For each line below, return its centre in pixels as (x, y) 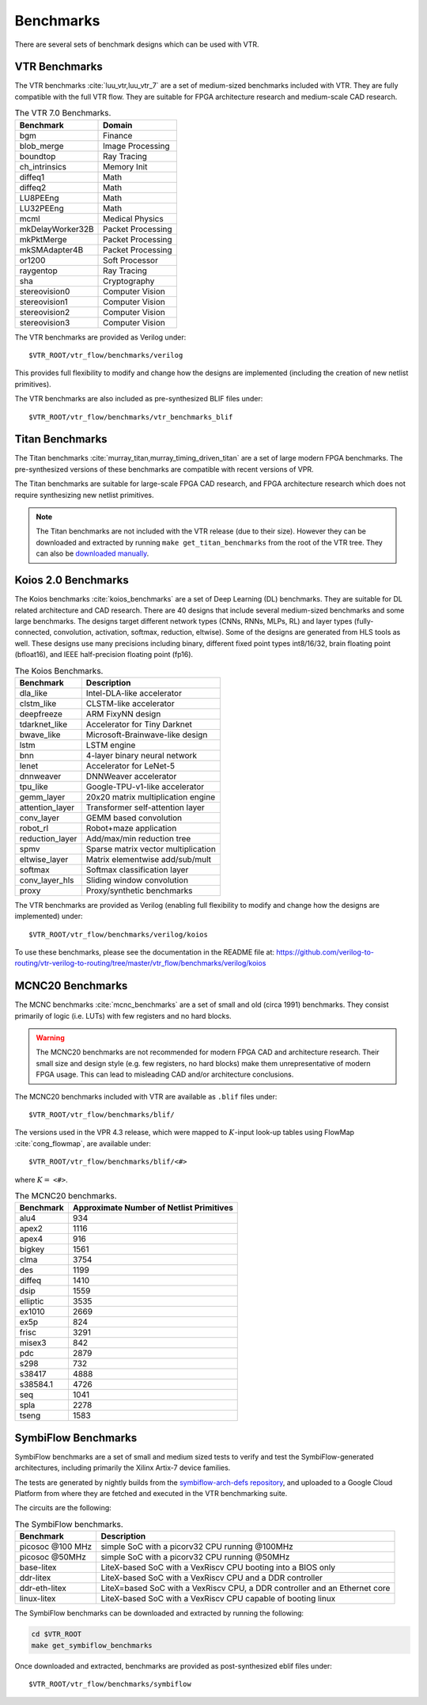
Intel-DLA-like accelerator (134, 693)
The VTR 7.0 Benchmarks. (63, 113)
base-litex (38, 1567)
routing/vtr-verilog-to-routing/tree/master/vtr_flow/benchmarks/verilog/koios (140, 963)
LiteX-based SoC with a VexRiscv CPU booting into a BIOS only (218, 1567)
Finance (118, 135)
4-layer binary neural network (142, 755)
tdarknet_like (43, 724)
